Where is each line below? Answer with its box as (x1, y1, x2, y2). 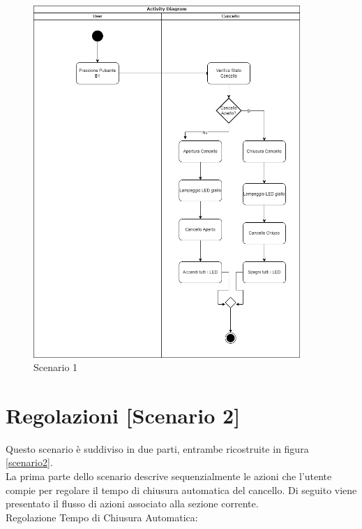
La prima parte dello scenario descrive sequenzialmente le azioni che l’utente (6, 469, 332, 484)
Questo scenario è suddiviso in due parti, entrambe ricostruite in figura (6, 441, 309, 456)
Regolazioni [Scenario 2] (6, 400, 241, 429)
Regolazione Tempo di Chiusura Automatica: (6, 509, 198, 524)
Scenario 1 (33, 360, 78, 375)
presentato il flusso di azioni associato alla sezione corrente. (6, 496, 259, 511)
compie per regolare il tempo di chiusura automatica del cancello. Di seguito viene (6, 482, 357, 497)
